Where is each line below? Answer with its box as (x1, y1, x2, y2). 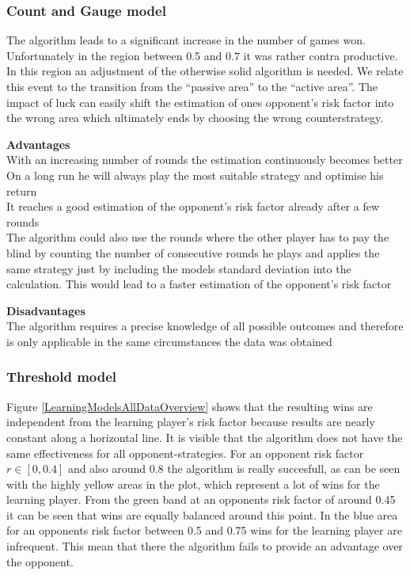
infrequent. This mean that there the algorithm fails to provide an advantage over (6, 538, 403, 554)
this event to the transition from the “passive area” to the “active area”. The (6, 78, 378, 94)
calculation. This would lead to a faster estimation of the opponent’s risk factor (6, 276, 392, 292)
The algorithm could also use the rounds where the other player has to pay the (6, 229, 389, 246)
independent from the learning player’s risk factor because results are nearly (6, 413, 375, 430)
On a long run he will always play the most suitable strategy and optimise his (6, 166, 384, 183)
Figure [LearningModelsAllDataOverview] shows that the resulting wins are (6, 398, 373, 414)
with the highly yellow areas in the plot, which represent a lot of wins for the (6, 475, 380, 492)
